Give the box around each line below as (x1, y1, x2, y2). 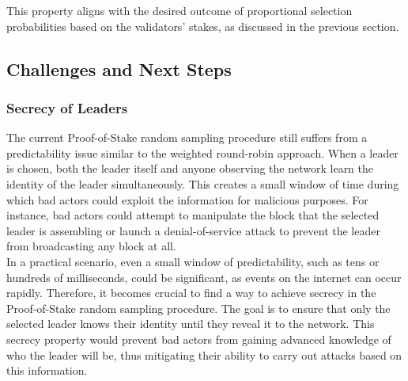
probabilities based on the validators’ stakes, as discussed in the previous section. (6, 17, 399, 34)
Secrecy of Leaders (6, 97, 128, 117)
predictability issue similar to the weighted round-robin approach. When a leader (6, 144, 399, 161)
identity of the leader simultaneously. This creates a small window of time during (6, 175, 399, 192)
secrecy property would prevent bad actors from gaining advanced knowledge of (6, 330, 391, 347)
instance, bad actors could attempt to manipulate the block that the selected (6, 207, 380, 223)
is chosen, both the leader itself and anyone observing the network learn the (6, 160, 374, 177)
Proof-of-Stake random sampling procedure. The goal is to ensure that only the (6, 299, 391, 316)
